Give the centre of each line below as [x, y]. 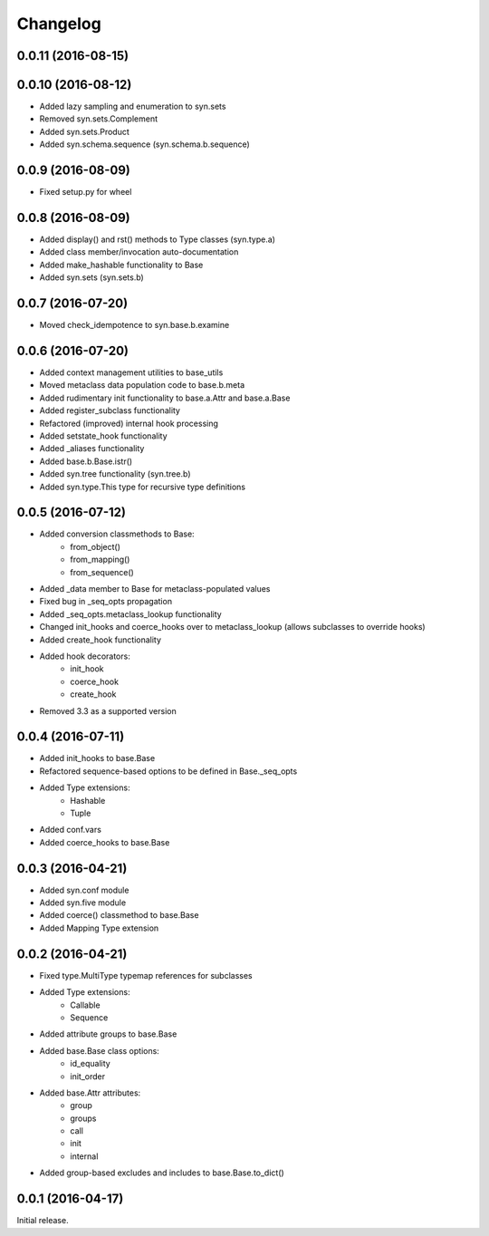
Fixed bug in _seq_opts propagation [105, 602]
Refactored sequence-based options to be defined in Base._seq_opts [168, 771]
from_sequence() [102, 572]
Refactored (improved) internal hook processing [129, 423]
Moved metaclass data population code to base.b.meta [142, 385]
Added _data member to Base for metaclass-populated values [155, 589]
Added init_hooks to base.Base [97, 758]
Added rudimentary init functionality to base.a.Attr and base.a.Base [165, 398]
